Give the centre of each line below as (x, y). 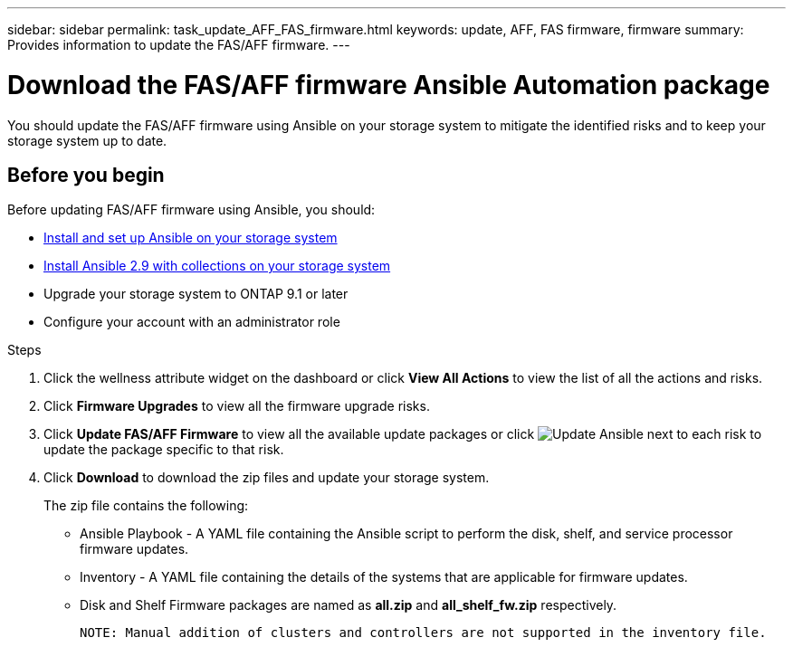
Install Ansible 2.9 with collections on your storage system (217, 266)
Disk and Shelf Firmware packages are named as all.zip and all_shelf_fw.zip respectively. (349, 605)
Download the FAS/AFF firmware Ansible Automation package (389, 85)
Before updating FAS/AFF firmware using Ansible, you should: (191, 210)
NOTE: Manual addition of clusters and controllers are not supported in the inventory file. (423, 633)
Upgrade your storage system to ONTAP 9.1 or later (196, 294)
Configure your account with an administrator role (192, 322)
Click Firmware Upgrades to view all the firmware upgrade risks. (237, 406)
